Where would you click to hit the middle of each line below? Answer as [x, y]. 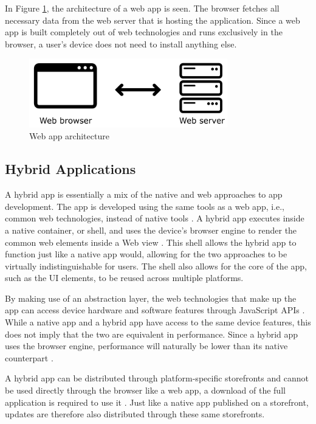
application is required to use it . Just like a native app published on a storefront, [157, 402]
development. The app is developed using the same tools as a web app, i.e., [145, 206]
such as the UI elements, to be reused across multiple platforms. [124, 278]
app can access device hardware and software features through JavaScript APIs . [155, 310]
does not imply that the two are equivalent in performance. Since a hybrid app [152, 334]
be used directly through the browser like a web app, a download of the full [145, 390]
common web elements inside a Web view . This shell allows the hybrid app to [151, 242]
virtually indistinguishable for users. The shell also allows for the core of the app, [156, 266]
